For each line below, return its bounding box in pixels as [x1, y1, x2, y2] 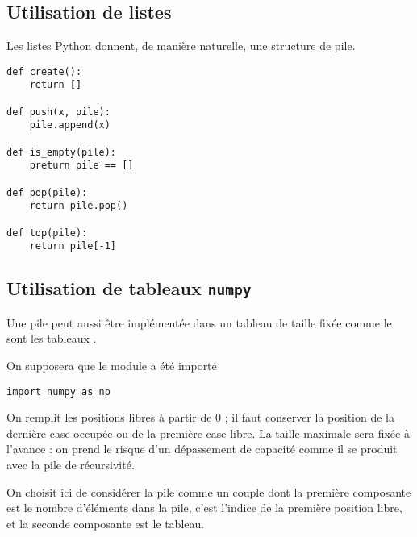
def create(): [6, 65, 82, 77]
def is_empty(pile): [6, 146, 117, 158]
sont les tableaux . [6, 330, 97, 347]
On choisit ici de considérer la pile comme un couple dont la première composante [6, 483, 411, 500]
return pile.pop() [29, 200, 128, 212]
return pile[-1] [29, 240, 117, 252]
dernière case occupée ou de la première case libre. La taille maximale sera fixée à [6, 424, 410, 441]
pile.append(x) [29, 119, 111, 131]
